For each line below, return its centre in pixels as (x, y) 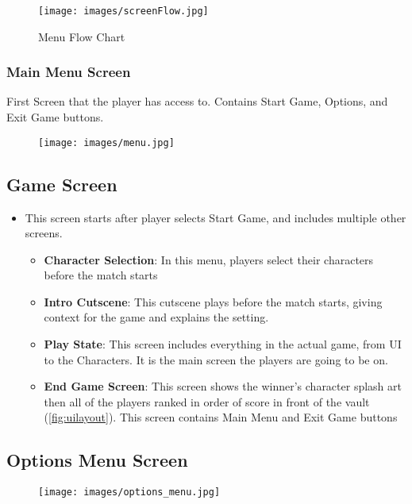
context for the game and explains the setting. (156, 317)
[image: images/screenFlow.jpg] (123, 11)
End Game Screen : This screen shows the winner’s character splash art (223, 386)
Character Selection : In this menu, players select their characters (209, 259)
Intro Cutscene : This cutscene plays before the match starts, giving (213, 301)
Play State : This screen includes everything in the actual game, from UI (223, 344)
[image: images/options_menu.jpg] (129, 492)
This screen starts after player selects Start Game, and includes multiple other (216, 217)
